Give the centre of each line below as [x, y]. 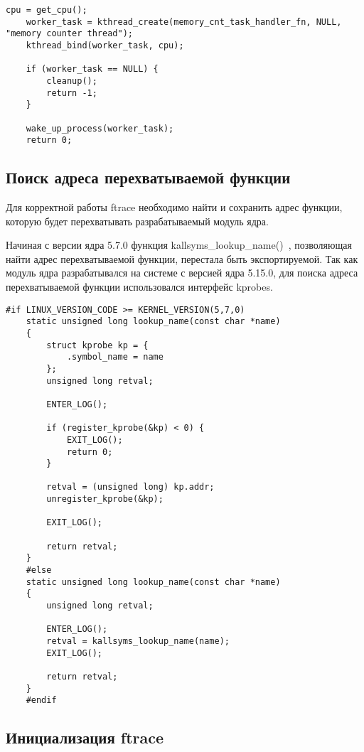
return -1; [72, 93]
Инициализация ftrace [85, 737]
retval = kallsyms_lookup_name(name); [138, 641]
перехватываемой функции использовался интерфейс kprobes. [139, 287]
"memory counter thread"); [69, 34]
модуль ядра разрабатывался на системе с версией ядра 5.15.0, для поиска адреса [182, 273]
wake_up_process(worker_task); [100, 128]
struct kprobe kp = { [97, 345]
